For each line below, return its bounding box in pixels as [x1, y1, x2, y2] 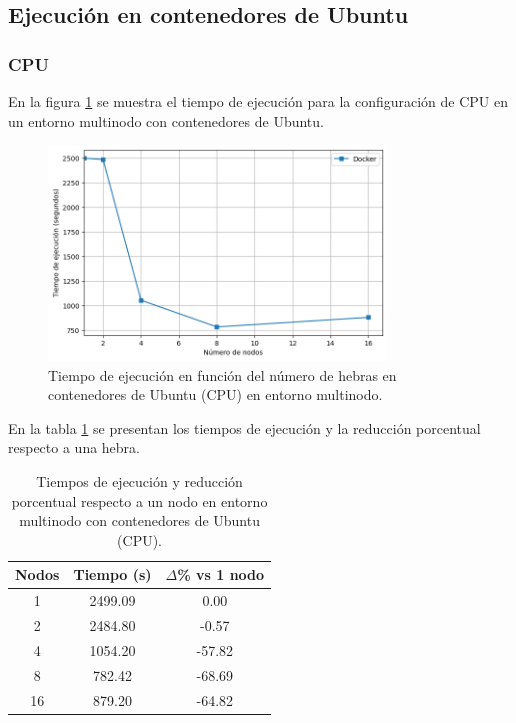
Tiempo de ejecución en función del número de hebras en [48, 364, 397, 385]
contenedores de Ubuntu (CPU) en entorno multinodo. [48, 384, 383, 405]
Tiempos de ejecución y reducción [36, 471, 243, 491]
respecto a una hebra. [8, 437, 140, 458]
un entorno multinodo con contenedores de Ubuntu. [8, 110, 324, 131]
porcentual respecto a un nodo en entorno [11, 490, 268, 511]
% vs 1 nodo [177, 564, 265, 585]
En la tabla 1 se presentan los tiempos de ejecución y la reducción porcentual [8, 417, 481, 438]
